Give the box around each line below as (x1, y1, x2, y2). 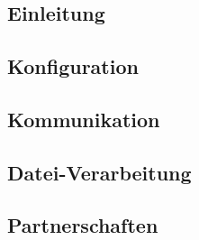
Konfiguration (7, 51, 139, 79)
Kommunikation (7, 105, 160, 133)
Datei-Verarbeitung (7, 158, 192, 186)
